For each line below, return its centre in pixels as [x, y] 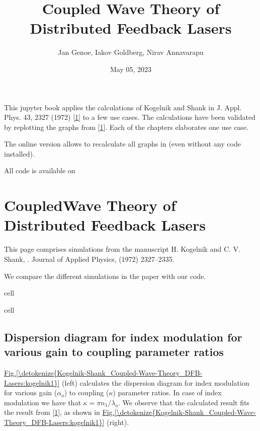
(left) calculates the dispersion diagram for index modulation [156, 382]
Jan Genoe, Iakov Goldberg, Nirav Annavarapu [131, 52]
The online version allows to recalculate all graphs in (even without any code [122, 144]
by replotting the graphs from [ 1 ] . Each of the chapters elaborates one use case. [126, 127]
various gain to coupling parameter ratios [114, 352]
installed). [19, 153]
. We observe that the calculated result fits [184, 402]
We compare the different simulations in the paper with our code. [105, 276]
